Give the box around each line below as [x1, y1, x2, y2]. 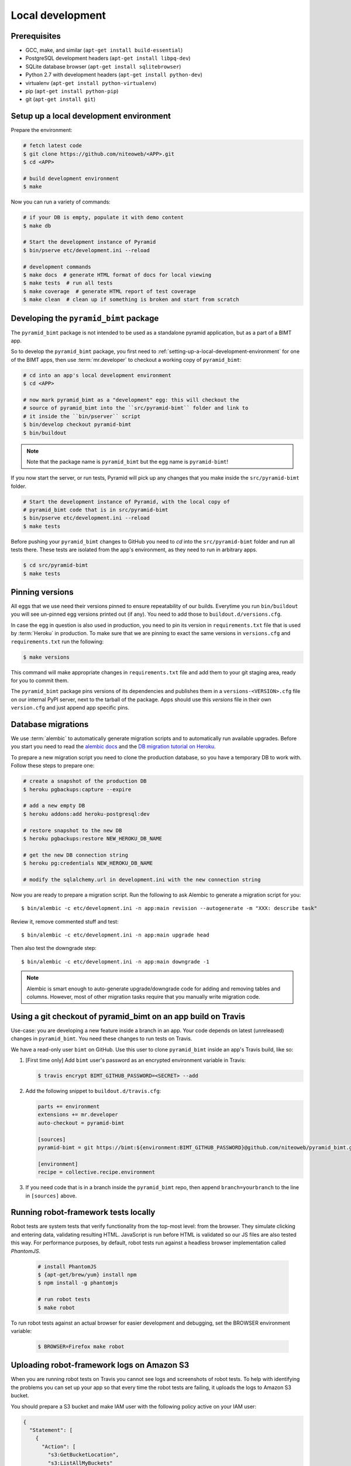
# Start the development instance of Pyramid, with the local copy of [23, 498, 230, 505]
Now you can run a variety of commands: [11, 198, 111, 205]
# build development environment [23, 175, 119, 182]
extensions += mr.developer [37, 1111, 118, 1118]
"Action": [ [42, 1443, 76, 1450]
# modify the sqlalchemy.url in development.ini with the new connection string [23, 876, 261, 883]
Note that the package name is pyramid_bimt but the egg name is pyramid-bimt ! [26, 458, 228, 465]
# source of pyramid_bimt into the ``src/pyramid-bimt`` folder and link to [23, 405, 249, 412]
